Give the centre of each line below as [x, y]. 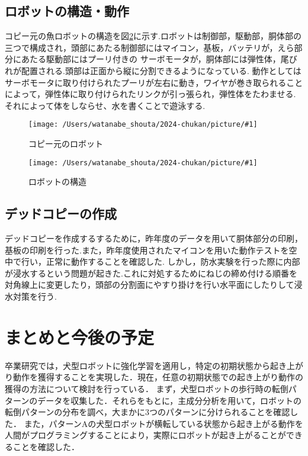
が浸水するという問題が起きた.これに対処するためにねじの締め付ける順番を [151, 273]
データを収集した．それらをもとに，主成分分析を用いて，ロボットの [169, 400]
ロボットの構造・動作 [67, 11]
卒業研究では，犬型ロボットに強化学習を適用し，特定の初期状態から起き [146, 365]
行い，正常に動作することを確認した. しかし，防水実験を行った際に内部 [161, 261]
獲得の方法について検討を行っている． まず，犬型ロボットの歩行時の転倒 [147, 388]
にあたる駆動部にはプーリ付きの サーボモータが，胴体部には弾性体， [147, 59]
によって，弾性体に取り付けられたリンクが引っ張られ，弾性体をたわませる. [150, 94]
